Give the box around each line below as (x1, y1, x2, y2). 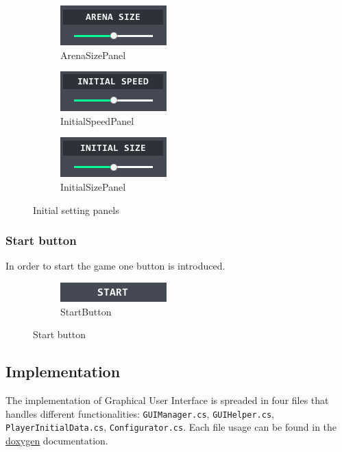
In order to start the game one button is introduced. (5, 259, 225, 273)
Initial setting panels (33, 202, 119, 217)
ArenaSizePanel (60, 47, 126, 62)
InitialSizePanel (60, 179, 126, 193)
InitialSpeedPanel (60, 113, 134, 128)
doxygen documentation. (5, 433, 108, 447)
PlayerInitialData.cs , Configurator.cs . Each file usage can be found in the (5, 420, 337, 434)
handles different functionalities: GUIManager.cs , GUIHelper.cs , (5, 406, 274, 420)
